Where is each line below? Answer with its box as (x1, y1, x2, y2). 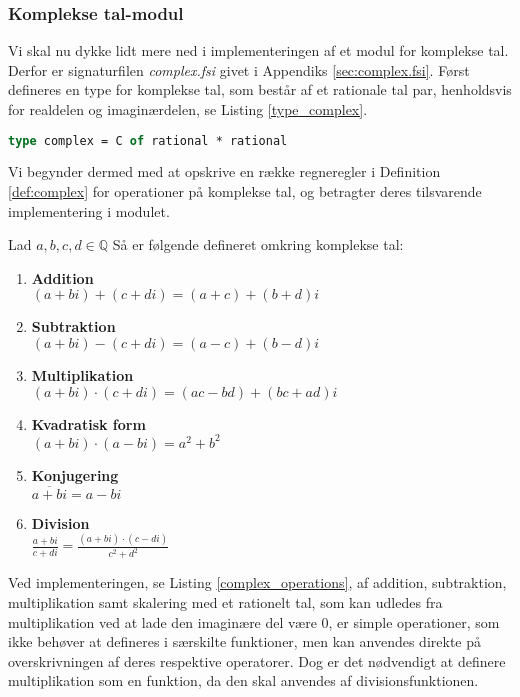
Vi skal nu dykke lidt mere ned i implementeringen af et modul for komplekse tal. (8, 40, 509, 61)
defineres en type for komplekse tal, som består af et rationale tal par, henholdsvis (8, 79, 512, 100)
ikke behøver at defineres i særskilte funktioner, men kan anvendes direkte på (8, 631, 482, 652)
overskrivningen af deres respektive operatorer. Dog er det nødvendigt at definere (8, 650, 506, 671)
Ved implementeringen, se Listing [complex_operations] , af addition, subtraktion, (8, 572, 507, 593)
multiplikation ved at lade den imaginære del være (8, 611, 317, 632)
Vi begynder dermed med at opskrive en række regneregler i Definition (8, 161, 441, 182)
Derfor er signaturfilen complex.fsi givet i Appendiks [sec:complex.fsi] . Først (8, 59, 470, 80)
